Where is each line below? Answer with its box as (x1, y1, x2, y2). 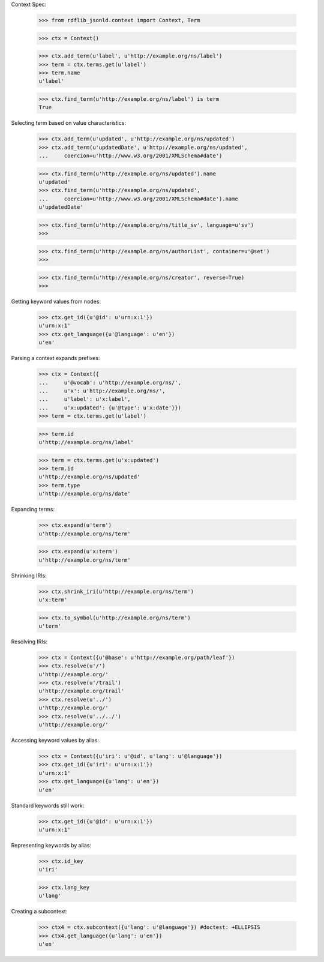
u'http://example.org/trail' (38, 688, 125, 694)
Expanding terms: (11, 506, 55, 513)
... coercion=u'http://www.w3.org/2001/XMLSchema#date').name (38, 195, 238, 202)
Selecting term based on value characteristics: (11, 119, 126, 127)
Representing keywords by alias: (11, 841, 92, 849)
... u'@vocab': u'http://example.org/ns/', (38, 379, 181, 386)
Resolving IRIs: (11, 638, 48, 645)
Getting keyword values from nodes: (11, 298, 101, 305)
